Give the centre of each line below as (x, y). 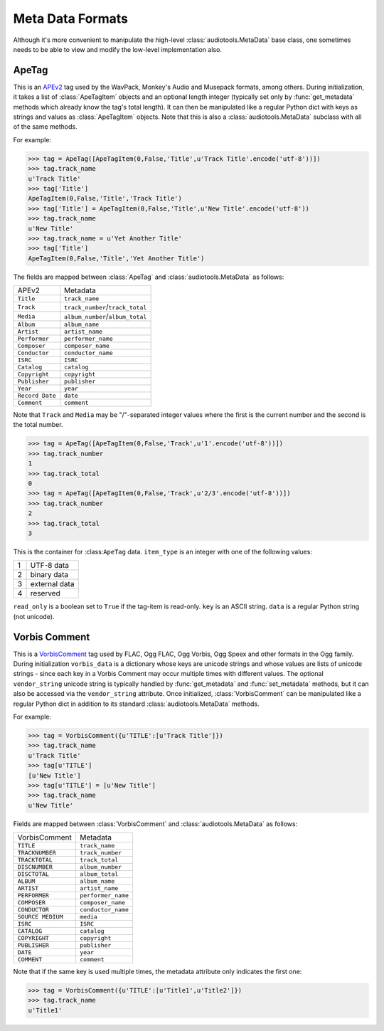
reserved (45, 593)
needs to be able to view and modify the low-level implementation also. (117, 49)
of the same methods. (45, 127)
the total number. (38, 425)
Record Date (37, 396)
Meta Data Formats (70, 18)
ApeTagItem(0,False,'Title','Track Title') (105, 199)
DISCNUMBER (35, 867)
